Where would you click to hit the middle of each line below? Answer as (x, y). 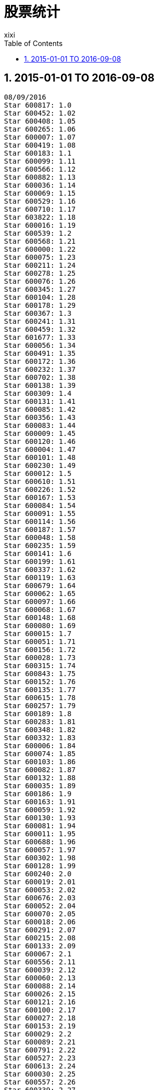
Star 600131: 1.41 (40, 401)
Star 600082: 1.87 (40, 769)
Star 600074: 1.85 (40, 753)
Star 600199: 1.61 (40, 561)
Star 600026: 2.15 (40, 994)
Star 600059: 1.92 (40, 809)
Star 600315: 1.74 (40, 665)
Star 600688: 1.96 (40, 842)
